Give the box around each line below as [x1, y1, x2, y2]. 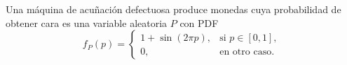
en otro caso [219, 46, 272, 57]
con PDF [179, 15, 219, 30]
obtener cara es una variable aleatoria [6, 15, 168, 30]
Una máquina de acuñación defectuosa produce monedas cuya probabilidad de [6, 2, 341, 16]
